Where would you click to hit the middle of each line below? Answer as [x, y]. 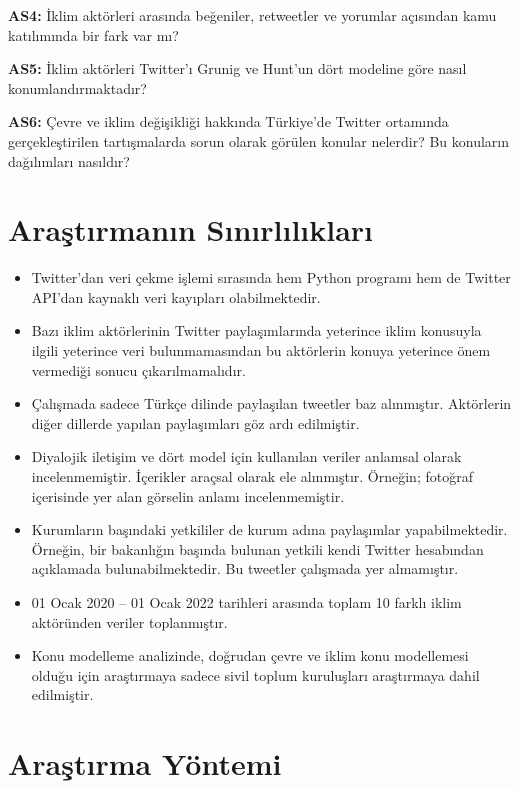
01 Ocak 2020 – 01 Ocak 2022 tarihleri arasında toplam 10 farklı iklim [246, 602]
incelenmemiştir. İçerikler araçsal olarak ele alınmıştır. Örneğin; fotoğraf [252, 476]
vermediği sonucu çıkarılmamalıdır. [138, 369]
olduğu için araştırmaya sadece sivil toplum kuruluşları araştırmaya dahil [255, 674]
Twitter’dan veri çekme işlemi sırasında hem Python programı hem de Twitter [271, 277]
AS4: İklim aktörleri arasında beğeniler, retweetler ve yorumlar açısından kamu [252, 15]
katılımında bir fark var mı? [93, 34]
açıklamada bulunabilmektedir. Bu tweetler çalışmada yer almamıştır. [245, 568]
